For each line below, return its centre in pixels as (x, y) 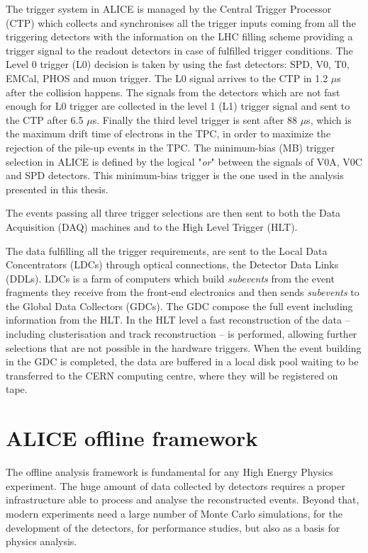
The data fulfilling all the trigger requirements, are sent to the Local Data (167, 250)
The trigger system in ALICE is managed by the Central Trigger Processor (169, 8)
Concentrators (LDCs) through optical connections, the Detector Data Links (172, 264)
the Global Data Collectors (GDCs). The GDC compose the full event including (179, 306)
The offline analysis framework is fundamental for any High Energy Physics (169, 472)
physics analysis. (41, 541)
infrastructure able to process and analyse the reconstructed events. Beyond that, (183, 500)
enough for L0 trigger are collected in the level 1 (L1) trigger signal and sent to (178, 106)
